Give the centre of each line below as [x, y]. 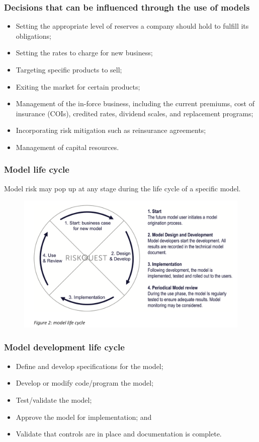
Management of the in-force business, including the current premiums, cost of [135, 103]
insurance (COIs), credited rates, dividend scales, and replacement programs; [135, 113]
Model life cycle [37, 169]
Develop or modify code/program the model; [85, 383]
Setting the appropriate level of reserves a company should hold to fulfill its [132, 26]
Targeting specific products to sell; [69, 69]
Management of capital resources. [67, 147]
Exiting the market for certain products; [78, 86]
